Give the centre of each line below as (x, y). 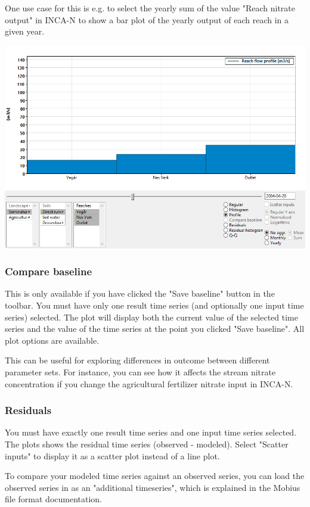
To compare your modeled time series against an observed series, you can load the (155, 476)
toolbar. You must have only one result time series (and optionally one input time (154, 305)
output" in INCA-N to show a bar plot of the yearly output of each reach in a (147, 19)
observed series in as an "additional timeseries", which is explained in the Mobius (153, 487)
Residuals (28, 410)
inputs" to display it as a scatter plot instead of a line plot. (112, 455)
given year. (25, 31)
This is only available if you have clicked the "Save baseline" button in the (140, 293)
